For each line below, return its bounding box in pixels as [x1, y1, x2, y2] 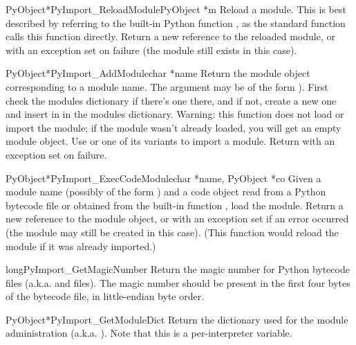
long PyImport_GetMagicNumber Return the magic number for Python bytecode [6, 262, 350, 276]
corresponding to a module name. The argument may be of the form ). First [6, 79, 328, 94]
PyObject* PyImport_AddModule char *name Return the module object [6, 66, 310, 80]
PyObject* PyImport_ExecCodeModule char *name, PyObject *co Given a [6, 170, 321, 185]
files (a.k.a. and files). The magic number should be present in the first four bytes [6, 275, 350, 290]
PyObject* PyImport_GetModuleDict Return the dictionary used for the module [6, 312, 348, 326]
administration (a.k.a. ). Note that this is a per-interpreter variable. [6, 326, 292, 340]
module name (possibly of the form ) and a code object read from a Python [6, 184, 326, 199]
